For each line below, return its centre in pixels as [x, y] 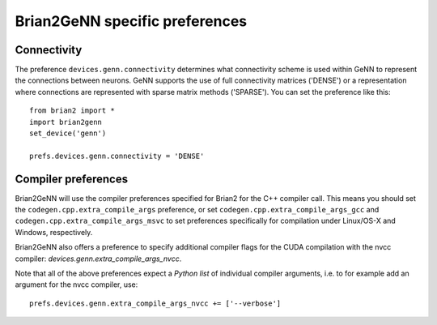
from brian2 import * [72, 111]
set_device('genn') [68, 133]
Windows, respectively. [54, 232]
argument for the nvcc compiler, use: [76, 284]
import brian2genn [66, 122]
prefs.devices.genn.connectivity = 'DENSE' [117, 156]
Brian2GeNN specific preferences [131, 21]
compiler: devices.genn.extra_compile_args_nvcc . [98, 259]
